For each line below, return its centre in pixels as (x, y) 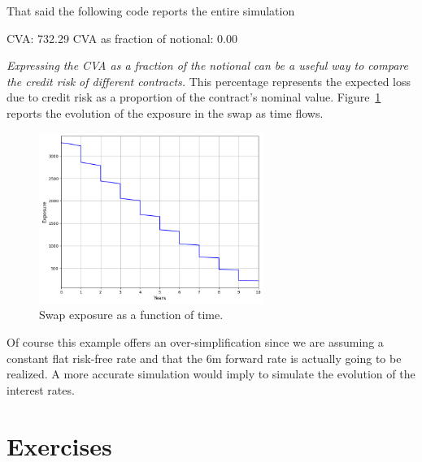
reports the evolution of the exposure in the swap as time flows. (165, 112)
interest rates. (41, 389)
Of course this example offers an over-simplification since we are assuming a (195, 342)
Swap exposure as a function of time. (131, 315)
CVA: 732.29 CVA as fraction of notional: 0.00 (122, 38)
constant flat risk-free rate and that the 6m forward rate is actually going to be (204, 358)
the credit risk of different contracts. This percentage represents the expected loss (209, 81)
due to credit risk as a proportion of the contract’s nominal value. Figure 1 (194, 97)
